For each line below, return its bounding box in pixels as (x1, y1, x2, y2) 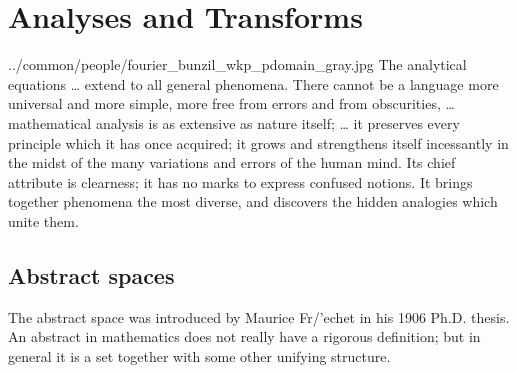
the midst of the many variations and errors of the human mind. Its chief (8, 152, 456, 173)
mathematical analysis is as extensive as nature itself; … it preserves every (8, 112, 460, 133)
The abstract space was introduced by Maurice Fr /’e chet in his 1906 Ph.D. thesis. (8, 306, 510, 327)
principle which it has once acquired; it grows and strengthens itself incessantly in (8, 132, 509, 153)
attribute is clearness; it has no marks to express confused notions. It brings (8, 171, 473, 192)
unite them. (8, 210, 79, 231)
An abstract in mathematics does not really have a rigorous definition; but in (8, 326, 481, 347)
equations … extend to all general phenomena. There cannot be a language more (8, 73, 499, 94)
